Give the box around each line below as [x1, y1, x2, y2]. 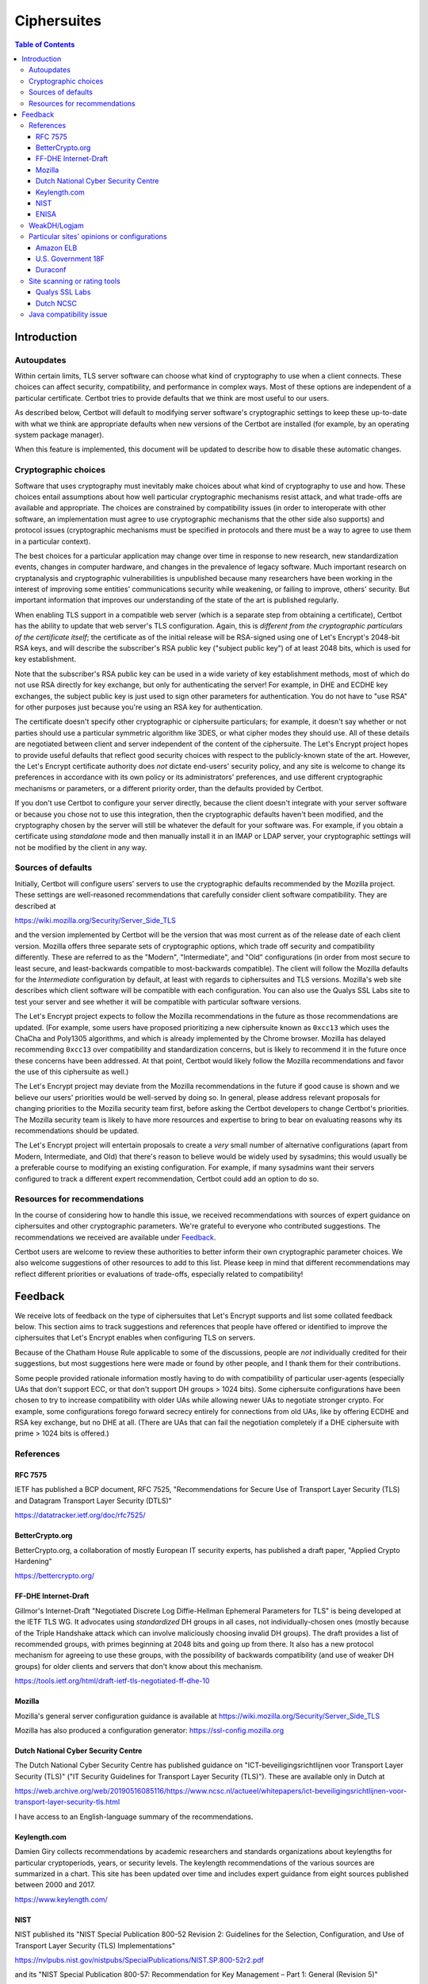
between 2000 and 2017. [14, 1880, 96, 1890]
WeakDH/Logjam [29, 221, 84, 230]
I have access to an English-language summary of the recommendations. [14, 1812, 254, 1821]
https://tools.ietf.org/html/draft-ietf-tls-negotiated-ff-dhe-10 [14, 1676, 210, 1686]
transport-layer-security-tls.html [14, 1798, 120, 1807]
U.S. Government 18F [36, 254, 105, 263]
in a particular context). [14, 536, 91, 546]
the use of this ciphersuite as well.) [14, 1067, 129, 1077]
